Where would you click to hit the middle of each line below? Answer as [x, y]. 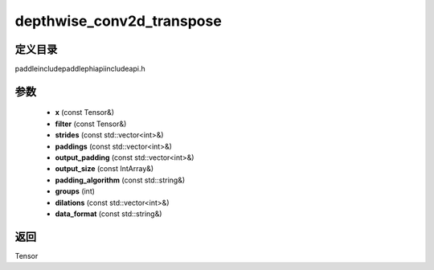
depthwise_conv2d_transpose [119, 21]
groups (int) [75, 191]
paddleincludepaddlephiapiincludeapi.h [80, 69]
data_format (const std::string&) [108, 214]
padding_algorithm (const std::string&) [120, 180]
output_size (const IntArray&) [104, 169]
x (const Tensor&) [85, 112]
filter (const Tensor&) [91, 124]
